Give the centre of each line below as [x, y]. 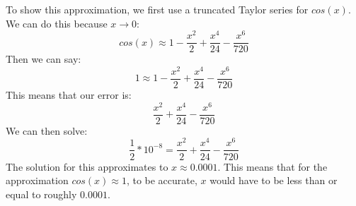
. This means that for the [272, 166]
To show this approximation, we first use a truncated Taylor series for [157, 9]
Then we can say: [44, 59]
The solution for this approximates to [87, 166]
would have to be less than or [274, 180]
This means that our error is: [69, 95]
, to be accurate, [162, 180]
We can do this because [57, 23]
